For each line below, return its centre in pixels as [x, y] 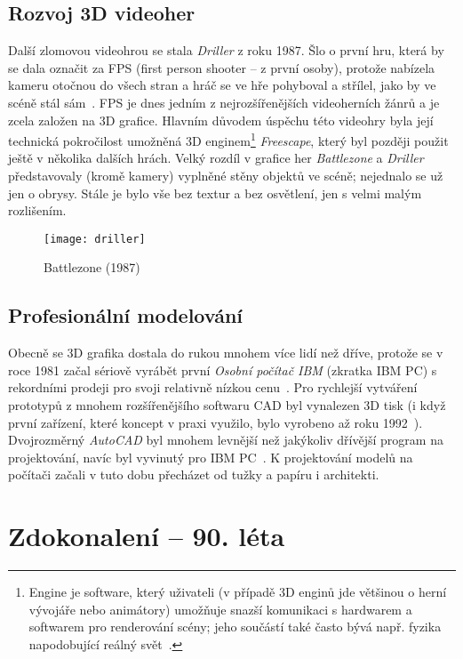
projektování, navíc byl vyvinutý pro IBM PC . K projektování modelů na [211, 457]
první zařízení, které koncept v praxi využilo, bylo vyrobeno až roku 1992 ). [216, 422]
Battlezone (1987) [92, 267]
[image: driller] [95, 239]
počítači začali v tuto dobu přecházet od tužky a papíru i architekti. [194, 474]
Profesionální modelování [126, 315]
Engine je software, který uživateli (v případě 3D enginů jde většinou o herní [238, 592]
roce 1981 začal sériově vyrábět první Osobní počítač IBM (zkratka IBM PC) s [223, 370]
